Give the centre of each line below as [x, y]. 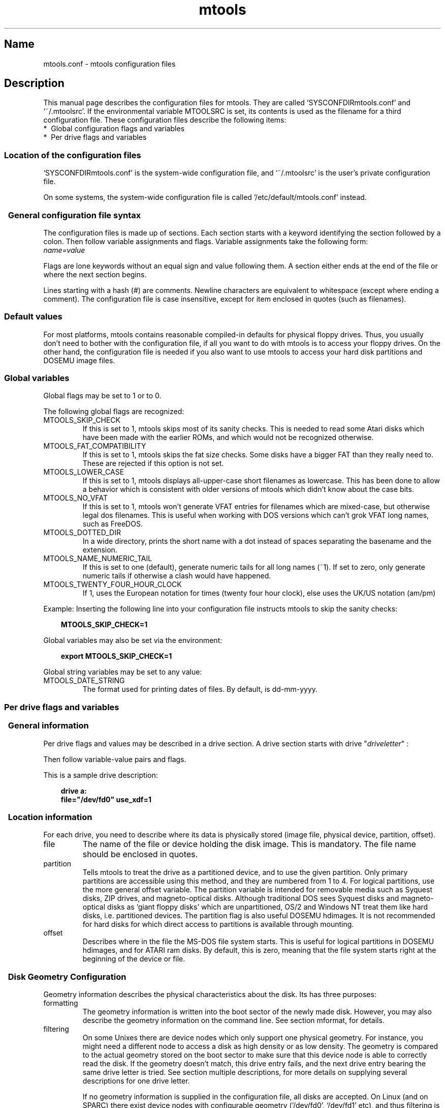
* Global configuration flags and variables [114, 129]
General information [48, 726]
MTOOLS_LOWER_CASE [84, 472]
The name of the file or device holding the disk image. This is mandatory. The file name [249, 844]
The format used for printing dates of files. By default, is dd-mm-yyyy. [200, 689]
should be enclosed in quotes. [140, 854]
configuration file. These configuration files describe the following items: [165, 120]
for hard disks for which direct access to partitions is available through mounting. [218, 924]
